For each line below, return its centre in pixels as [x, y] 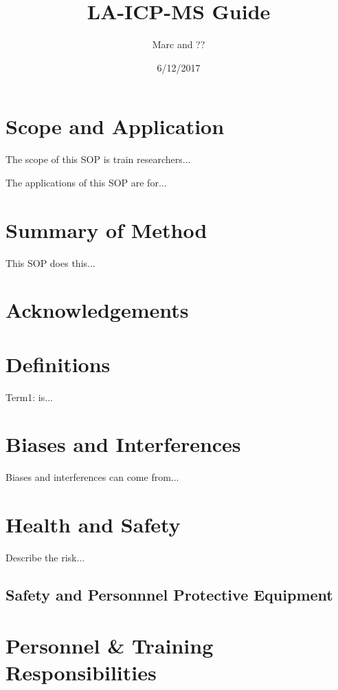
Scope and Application [115, 126]
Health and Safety [93, 525]
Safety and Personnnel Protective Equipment [169, 595]
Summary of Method [106, 229]
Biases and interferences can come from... [92, 477]
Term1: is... [29, 397]
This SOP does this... [50, 262]
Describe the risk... [45, 558]
